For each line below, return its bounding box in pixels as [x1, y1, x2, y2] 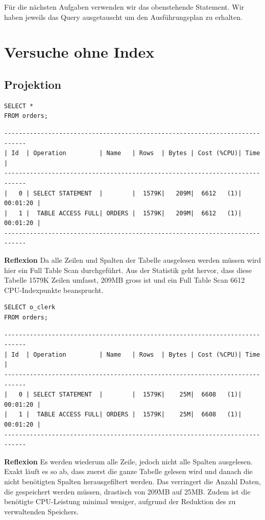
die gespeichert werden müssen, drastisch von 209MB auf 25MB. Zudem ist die [4, 486, 251, 497]
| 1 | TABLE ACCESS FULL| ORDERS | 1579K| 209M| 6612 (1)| [4, 209, 242, 217]
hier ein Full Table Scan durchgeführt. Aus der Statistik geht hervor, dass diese [4, 264, 252, 275]
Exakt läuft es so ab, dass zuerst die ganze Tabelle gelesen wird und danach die [4, 466, 253, 477]
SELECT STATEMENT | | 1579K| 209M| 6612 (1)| [33, 189, 242, 197]
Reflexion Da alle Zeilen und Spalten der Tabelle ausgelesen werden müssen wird [4, 255, 261, 265]
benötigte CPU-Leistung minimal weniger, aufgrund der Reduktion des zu [4, 496, 236, 507]
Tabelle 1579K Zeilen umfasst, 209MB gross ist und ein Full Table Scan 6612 [4, 275, 245, 285]
